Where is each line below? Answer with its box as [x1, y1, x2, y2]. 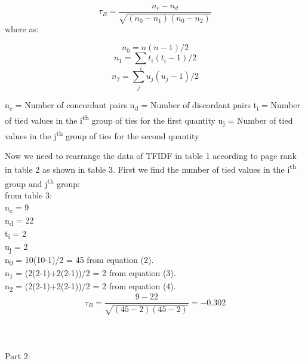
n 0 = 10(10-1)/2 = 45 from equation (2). [5, 253, 154, 267]
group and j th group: [5, 175, 80, 189]
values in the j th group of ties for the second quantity [5, 127, 199, 142]
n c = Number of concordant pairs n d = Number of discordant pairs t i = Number [5, 98, 300, 112]
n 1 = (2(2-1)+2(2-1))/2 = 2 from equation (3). [5, 267, 176, 280]
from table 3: [5, 188, 52, 201]
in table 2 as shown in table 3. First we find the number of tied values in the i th [5, 161, 297, 176]
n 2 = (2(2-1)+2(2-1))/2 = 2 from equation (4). [5, 280, 176, 294]
